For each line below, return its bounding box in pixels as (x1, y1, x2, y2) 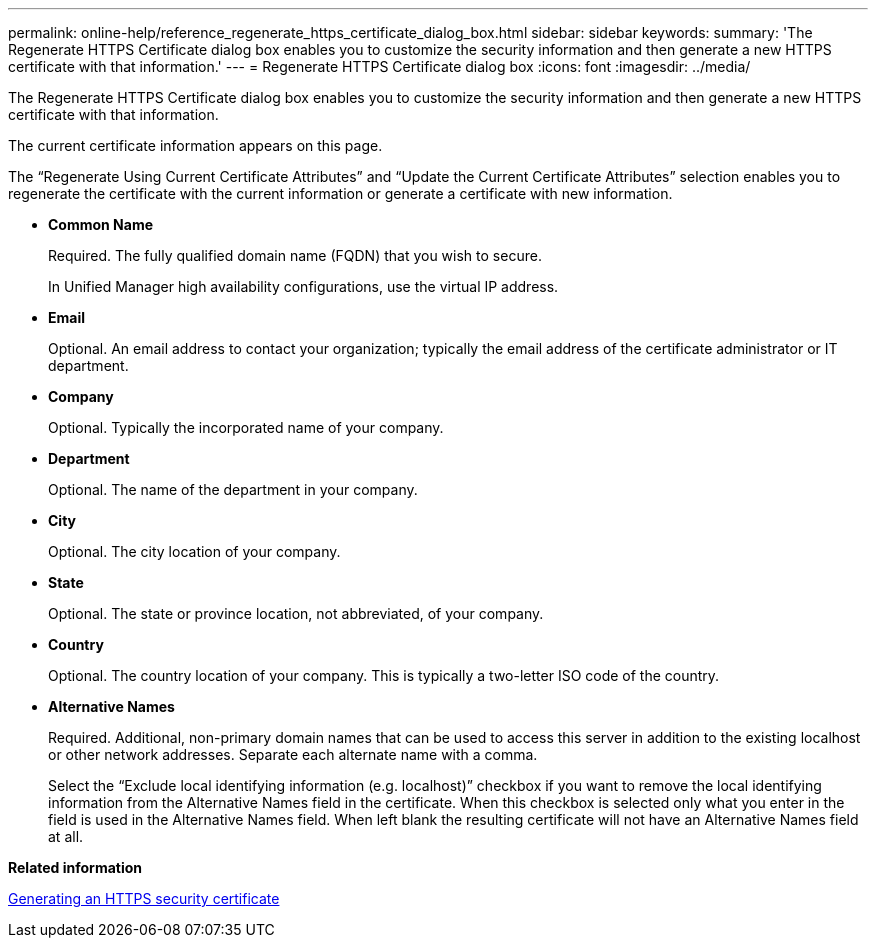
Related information (8, 859, 143, 876)
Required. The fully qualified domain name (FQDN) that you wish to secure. (48, 247, 542, 264)
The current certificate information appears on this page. (8, 137, 383, 154)
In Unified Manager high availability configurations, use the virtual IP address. (48, 278, 559, 295)
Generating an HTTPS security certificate (8, 890, 280, 907)
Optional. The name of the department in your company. (48, 481, 418, 498)
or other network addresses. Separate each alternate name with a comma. (48, 746, 538, 763)
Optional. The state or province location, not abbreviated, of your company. (48, 605, 544, 622)
